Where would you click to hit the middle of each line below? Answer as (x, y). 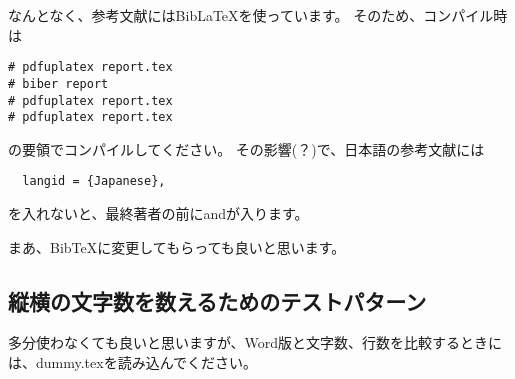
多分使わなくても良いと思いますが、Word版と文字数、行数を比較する (234, 342)
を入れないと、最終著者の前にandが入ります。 (158, 213)
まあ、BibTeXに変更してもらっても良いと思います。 (177, 246)
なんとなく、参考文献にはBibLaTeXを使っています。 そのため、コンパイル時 (258, 15)
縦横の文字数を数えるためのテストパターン (217, 300)
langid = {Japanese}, (94, 181)
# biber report (58, 83)
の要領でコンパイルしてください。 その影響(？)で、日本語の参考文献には (246, 148)
